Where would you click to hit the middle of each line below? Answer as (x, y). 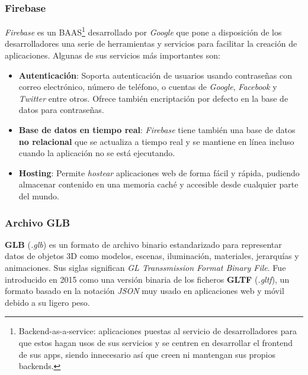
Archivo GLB (38, 222)
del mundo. (39, 196)
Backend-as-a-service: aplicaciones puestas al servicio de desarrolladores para (158, 331)
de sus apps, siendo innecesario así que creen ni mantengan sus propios (147, 354)
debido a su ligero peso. (47, 302)
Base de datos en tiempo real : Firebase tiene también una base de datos (157, 130)
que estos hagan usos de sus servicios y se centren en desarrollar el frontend (155, 342)
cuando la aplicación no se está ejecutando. (97, 153)
